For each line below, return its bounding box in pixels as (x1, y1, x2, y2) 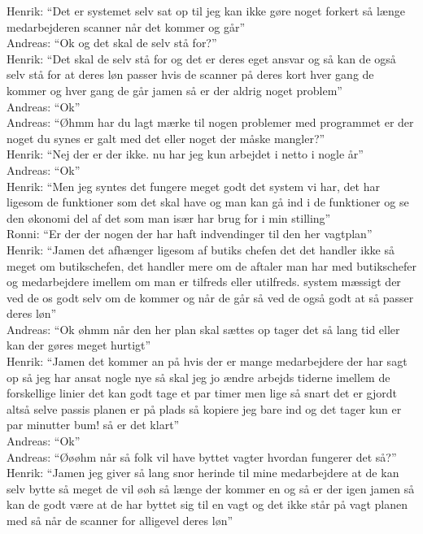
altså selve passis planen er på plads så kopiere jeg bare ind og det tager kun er (7, 400, 402, 417)
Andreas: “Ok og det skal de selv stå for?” (7, 34, 217, 51)
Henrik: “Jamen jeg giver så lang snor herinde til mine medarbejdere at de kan (7, 464, 399, 481)
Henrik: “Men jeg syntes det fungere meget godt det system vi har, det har (7, 177, 380, 194)
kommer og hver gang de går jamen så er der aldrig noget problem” (7, 81, 342, 98)
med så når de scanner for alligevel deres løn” (7, 512, 233, 528)
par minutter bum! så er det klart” (7, 416, 180, 433)
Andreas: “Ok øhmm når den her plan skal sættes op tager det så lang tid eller (7, 320, 400, 337)
